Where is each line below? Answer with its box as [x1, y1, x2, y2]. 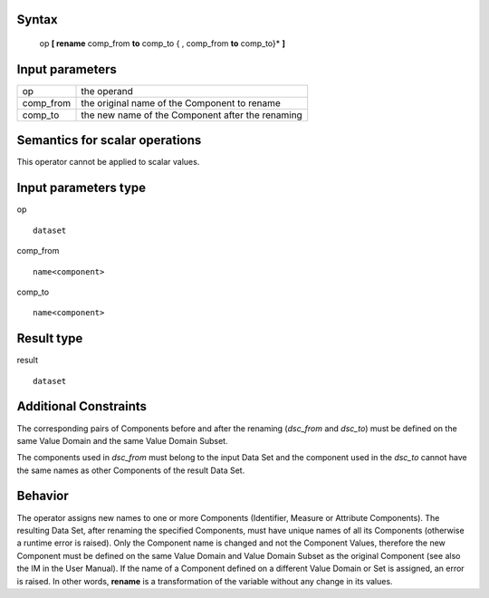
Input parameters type [16, 180, 147, 196]
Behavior [16, 488, 70, 504]
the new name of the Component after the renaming [81, 109, 302, 121]
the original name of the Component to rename [81, 96, 281, 109]
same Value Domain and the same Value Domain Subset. [16, 435, 228, 446]
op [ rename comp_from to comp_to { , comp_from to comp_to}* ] [39, 38, 285, 49]
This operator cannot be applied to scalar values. [16, 157, 200, 168]
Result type [16, 331, 83, 346]
